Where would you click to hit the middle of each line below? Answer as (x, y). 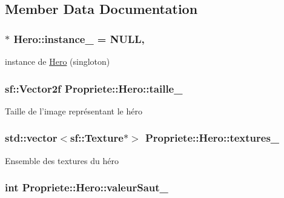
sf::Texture (97, 138)
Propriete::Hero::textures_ (213, 138)
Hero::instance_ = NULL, (79, 38)
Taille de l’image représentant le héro (74, 111)
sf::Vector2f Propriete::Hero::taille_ (94, 88)
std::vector (31, 138)
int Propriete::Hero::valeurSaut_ (87, 187)
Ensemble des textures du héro (62, 160)
